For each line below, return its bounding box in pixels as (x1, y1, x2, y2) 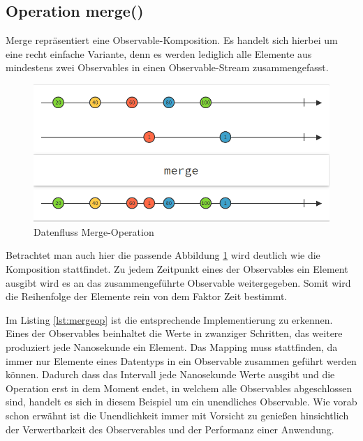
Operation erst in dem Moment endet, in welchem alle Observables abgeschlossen (6, 380, 353, 395)
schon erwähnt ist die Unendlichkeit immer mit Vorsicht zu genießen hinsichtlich (6, 408, 349, 422)
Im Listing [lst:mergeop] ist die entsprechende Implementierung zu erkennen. (6, 312, 333, 327)
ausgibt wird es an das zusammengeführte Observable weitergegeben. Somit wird (6, 275, 351, 290)
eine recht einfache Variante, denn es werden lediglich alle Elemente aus (6, 46, 312, 61)
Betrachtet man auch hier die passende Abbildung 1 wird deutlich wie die (6, 248, 320, 262)
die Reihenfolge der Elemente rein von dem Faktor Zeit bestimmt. (6, 289, 288, 304)
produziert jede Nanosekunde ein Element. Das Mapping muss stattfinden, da (6, 339, 338, 354)
